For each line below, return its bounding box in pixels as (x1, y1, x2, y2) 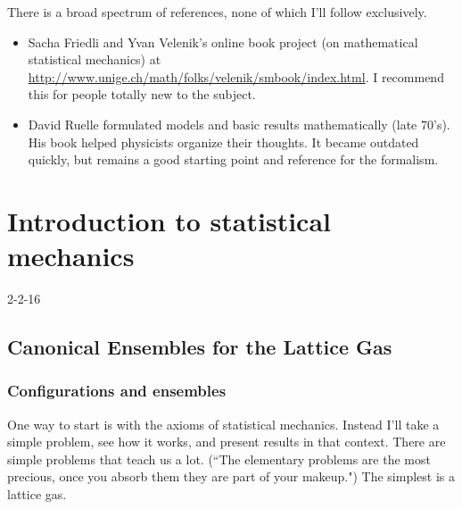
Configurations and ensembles (7, 380, 227, 402)
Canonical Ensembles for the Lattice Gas (7, 333, 392, 361)
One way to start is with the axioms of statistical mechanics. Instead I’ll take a (7, 414, 440, 433)
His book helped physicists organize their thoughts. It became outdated (28, 132, 419, 151)
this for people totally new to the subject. (28, 85, 256, 104)
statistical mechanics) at (28, 50, 161, 69)
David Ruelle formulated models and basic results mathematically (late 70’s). (28, 114, 450, 133)
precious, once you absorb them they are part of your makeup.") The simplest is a (7, 467, 456, 486)
